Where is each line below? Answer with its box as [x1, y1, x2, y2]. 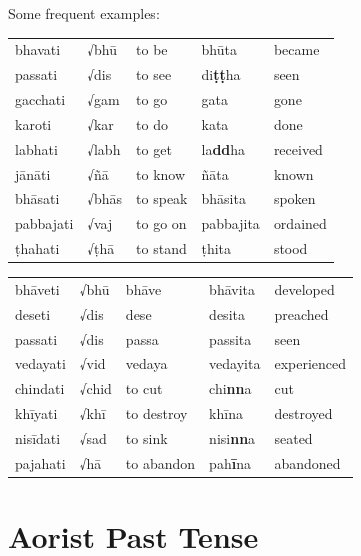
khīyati [15, 403, 58, 424]
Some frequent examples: [8, 3, 160, 23]
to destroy [125, 403, 188, 424]
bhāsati [15, 188, 60, 209]
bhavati [15, 39, 61, 60]
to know [136, 163, 186, 184]
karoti [15, 113, 52, 134]
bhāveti [15, 278, 60, 299]
